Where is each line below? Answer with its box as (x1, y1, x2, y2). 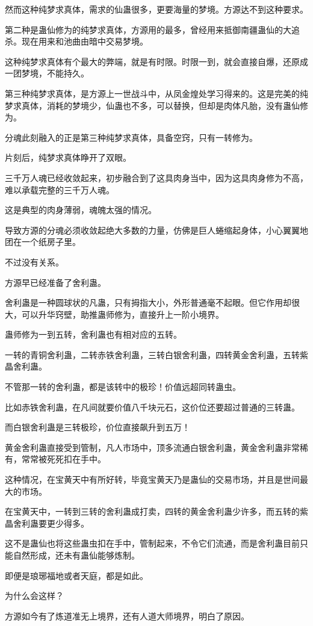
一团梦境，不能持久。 (5, 67, 89, 79)
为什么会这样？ (5, 589, 64, 602)
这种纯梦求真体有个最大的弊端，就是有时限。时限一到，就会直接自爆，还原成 (5, 55, 308, 67)
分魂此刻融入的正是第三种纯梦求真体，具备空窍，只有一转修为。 (5, 131, 258, 143)
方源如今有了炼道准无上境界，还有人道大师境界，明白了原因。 (5, 609, 249, 622)
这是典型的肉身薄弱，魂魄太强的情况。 (5, 203, 156, 216)
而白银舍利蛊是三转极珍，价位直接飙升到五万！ (5, 421, 190, 433)
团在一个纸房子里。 (5, 235, 81, 248)
